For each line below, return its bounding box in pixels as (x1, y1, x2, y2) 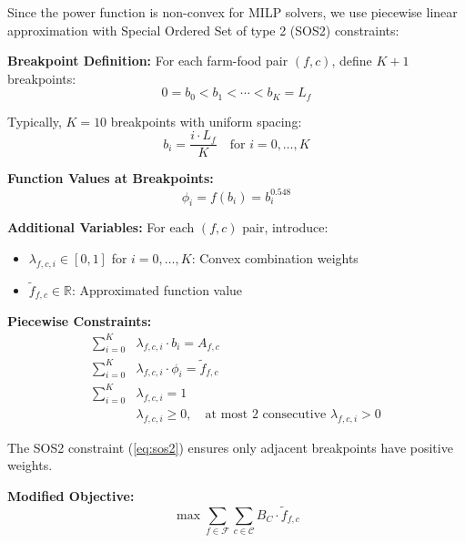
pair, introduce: (242, 218, 329, 237)
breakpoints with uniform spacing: (110, 111, 302, 130)
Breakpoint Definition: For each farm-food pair (7, 51, 288, 70)
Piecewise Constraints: (7, 312, 152, 331)
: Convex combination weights (191, 248, 359, 267)
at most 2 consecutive (205, 407, 327, 421)
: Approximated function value (71, 280, 243, 299)
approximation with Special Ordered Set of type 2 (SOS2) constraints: (7, 20, 399, 39)
